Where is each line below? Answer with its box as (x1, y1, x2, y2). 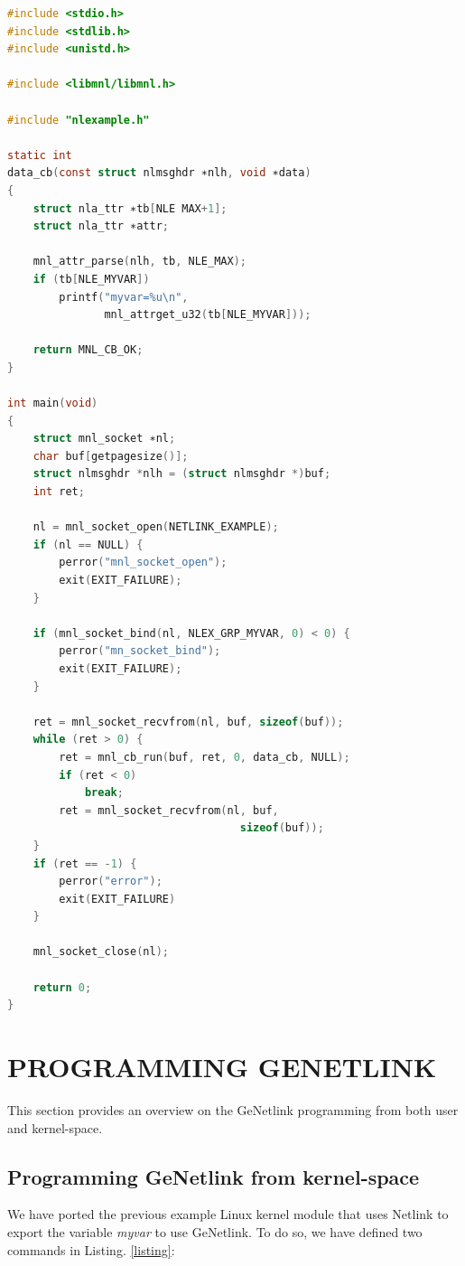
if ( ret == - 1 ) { (33, 857, 137, 870)
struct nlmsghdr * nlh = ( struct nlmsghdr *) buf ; (33, 467, 331, 481)
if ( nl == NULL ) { (33, 538, 144, 551)
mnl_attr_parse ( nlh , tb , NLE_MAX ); (33, 255, 246, 268)
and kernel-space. (7, 1118, 103, 1137)
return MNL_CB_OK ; (33, 343, 144, 357)
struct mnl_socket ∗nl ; (33, 432, 176, 445)
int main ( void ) (7, 397, 98, 410)
